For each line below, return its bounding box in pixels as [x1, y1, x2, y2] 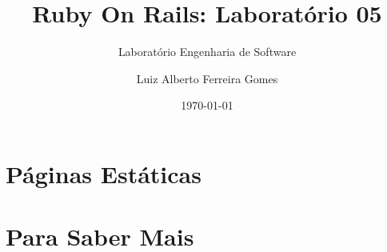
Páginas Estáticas [6, 157, 201, 190]
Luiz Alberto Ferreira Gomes [136, 70, 278, 86]
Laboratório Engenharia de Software [118, 43, 297, 60]
